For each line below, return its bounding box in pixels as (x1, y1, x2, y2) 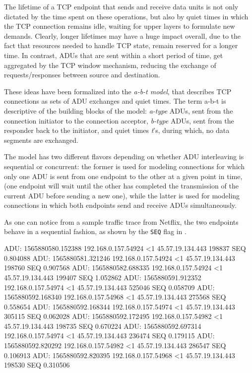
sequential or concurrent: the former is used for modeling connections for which (4, 161, 245, 171)
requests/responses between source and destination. (4, 69, 160, 80)
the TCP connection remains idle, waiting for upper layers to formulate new (4, 21, 235, 31)
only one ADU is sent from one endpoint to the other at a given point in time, (4, 171, 243, 181)
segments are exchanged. (4, 134, 78, 145)
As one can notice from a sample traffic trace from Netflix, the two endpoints (4, 216, 239, 227)
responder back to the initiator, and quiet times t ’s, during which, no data (4, 125, 230, 135)
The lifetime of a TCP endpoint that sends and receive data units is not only (4, 1, 239, 11)
